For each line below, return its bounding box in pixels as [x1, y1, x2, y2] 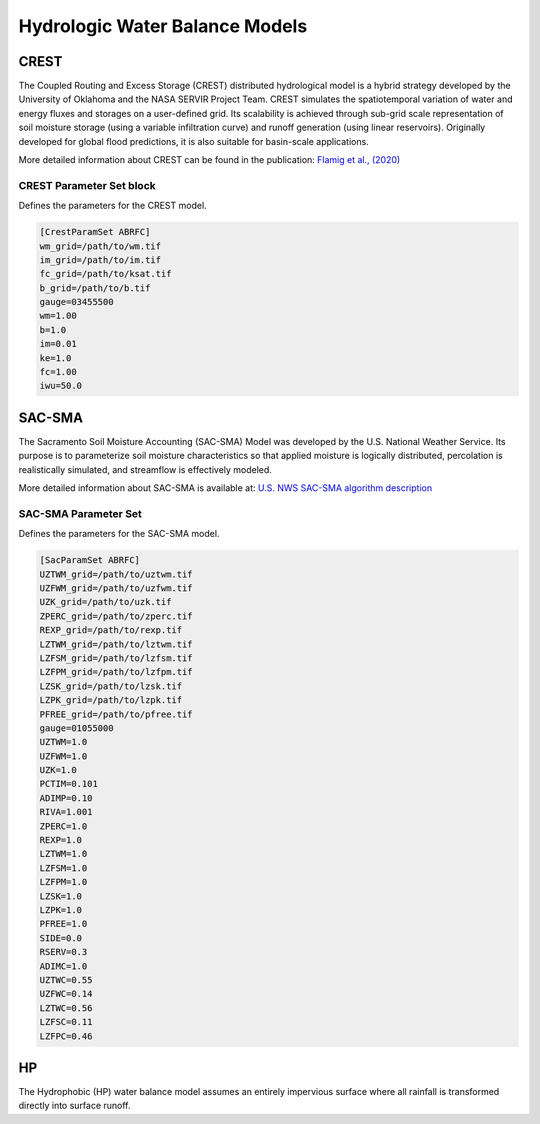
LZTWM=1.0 [39, 848, 88, 860]
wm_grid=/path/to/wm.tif [39, 240, 162, 252]
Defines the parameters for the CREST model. [18, 200, 207, 212]
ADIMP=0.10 [39, 792, 93, 804]
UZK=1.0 [39, 765, 77, 776]
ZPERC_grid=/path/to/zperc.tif [39, 610, 194, 622]
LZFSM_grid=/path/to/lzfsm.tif [39, 652, 194, 664]
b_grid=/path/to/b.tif [39, 282, 151, 294]
